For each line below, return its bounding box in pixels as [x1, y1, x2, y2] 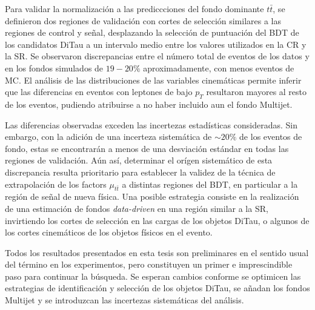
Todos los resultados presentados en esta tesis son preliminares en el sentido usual [5, 246, 309, 259]
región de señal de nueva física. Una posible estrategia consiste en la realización [5, 190, 299, 203]
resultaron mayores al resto [206, 85, 307, 98]
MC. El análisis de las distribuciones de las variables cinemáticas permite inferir [5, 73, 302, 86]
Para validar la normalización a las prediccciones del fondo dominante [5, 2, 264, 15]
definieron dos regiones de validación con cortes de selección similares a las [5, 14, 282, 27]
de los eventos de [239, 130, 302, 143]
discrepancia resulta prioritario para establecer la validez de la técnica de [5, 165, 276, 178]
